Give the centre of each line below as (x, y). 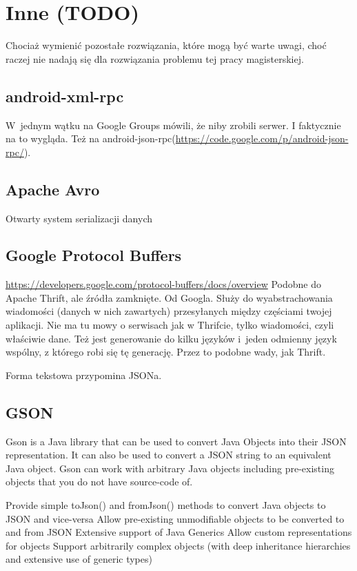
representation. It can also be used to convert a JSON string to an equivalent (169, 455)
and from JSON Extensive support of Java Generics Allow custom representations (179, 532)
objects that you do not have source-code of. (99, 482)
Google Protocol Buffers (94, 255)
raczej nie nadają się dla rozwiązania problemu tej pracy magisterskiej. (155, 58)
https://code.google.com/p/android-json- (262, 138)
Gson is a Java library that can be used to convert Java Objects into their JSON (176, 441)
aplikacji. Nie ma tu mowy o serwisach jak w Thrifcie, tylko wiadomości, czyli (170, 325)
